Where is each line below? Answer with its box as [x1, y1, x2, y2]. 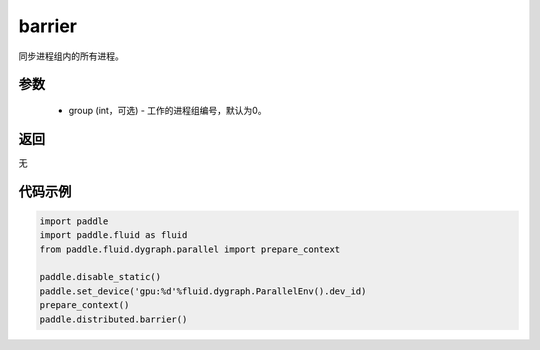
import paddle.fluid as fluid [39, 230, 188, 241]
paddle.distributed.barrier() [39, 313, 188, 325]
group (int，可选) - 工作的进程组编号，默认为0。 [68, 104, 267, 116]
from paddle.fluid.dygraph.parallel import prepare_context [39, 243, 341, 255]
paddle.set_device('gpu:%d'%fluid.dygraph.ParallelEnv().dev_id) [39, 285, 367, 297]
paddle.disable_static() [39, 271, 162, 283]
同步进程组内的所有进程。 [18, 50, 124, 62]
